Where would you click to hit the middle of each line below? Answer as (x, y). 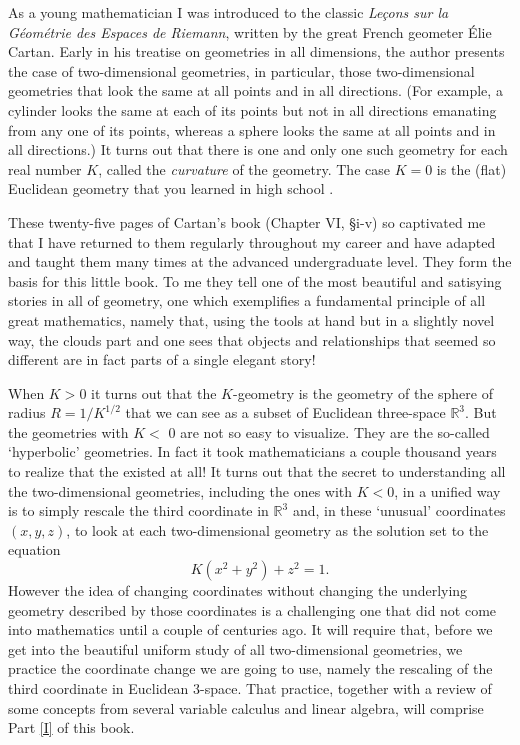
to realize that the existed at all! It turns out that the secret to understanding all (257, 471)
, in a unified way (447, 490)
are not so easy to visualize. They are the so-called (335, 431)
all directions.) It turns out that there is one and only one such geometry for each (258, 149)
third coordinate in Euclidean (98, 688)
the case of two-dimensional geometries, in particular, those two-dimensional (241, 70)
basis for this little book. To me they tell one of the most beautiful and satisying (255, 280)
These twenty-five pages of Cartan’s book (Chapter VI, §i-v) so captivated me (247, 221)
